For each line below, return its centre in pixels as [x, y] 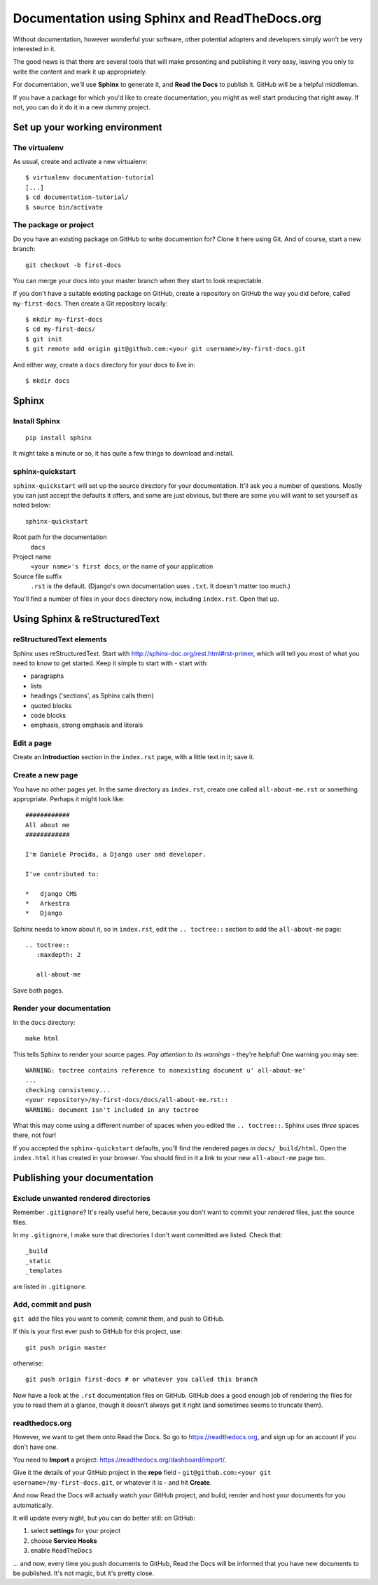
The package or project [54, 225]
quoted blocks [51, 705]
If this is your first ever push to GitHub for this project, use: [98, 1331]
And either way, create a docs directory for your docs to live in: [104, 365]
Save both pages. [38, 990]
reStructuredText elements [60, 639]
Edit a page [32, 743]
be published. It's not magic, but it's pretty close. [83, 1573]
